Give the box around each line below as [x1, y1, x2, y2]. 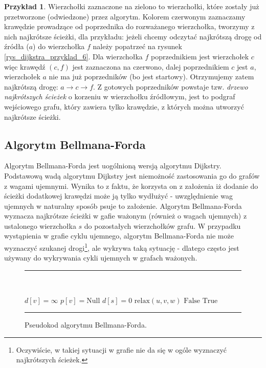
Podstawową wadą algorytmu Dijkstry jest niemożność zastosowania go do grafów [4, 170, 260, 181]
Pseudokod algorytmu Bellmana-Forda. [25, 319, 147, 330]
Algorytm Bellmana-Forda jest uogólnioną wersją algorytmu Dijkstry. [4, 160, 221, 171]
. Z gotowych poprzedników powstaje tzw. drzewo [93, 81, 248, 92]
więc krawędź [4, 61, 46, 72]
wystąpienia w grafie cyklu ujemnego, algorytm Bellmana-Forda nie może [4, 230, 234, 241]
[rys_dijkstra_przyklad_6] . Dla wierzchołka [4, 51, 143, 61]
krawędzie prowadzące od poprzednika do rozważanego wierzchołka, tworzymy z [4, 21, 255, 32]
